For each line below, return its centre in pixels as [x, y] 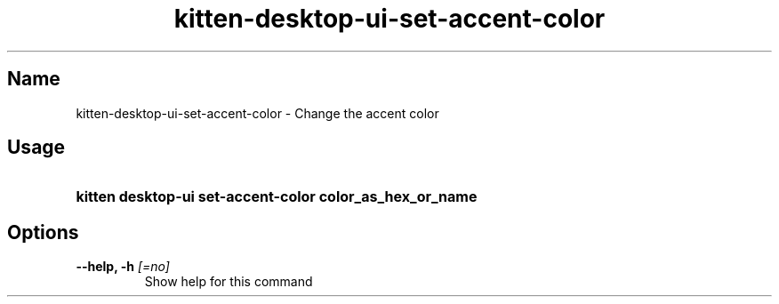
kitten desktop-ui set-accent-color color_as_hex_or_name [277, 197]
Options [43, 232]
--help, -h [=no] [123, 267]
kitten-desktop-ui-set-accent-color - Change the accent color [257, 113]
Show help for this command [229, 282]
